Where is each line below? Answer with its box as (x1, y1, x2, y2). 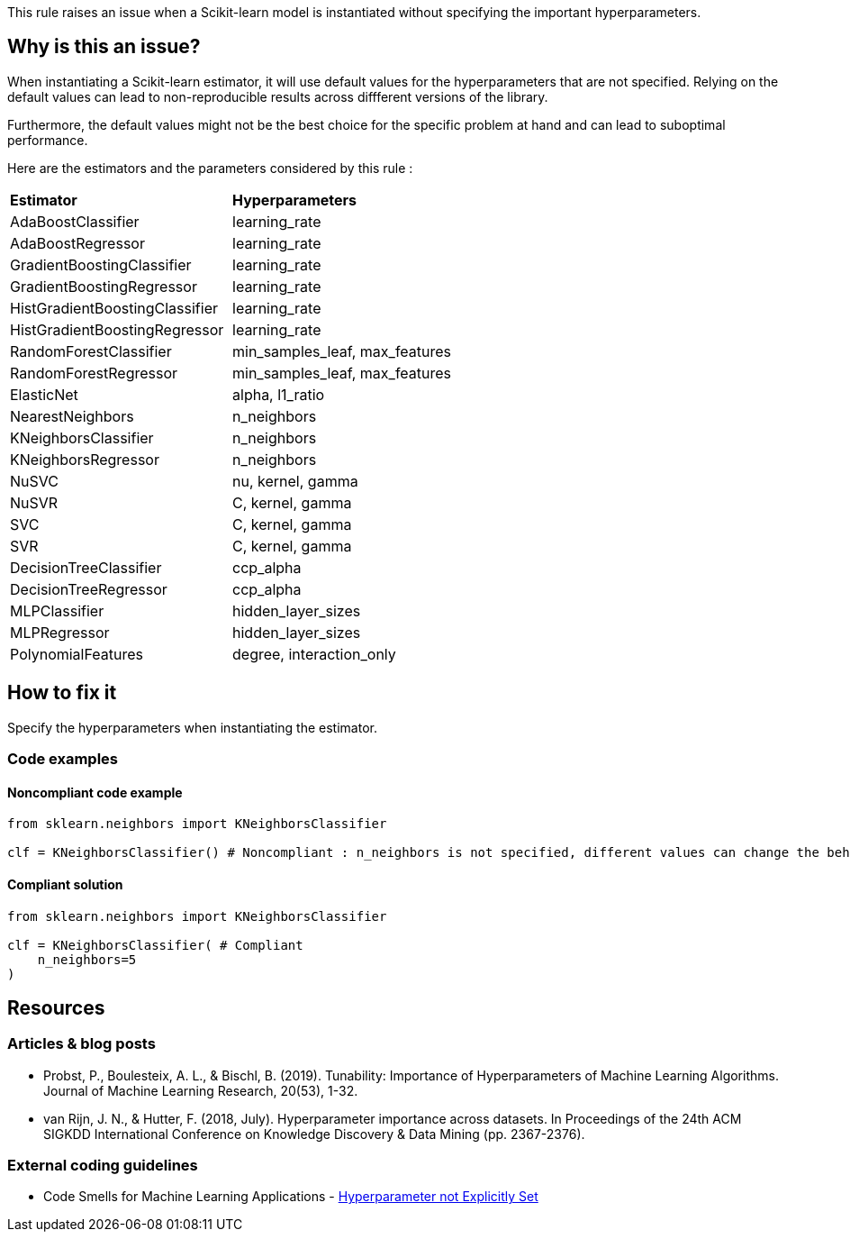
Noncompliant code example (7, 784, 183, 800)
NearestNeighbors (10, 406, 134, 425)
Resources (7, 996, 105, 1019)
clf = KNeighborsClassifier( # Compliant (7, 937, 303, 952)
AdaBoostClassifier (10, 212, 140, 231)
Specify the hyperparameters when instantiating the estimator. (7, 719, 377, 735)
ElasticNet (10, 385, 78, 404)
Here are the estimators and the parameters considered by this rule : (7, 159, 413, 176)
